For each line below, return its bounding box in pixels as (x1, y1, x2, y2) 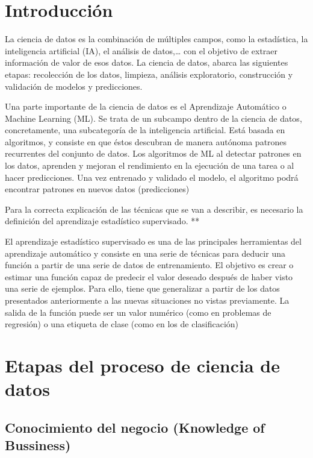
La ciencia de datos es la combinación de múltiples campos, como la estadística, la (5, 33, 308, 45)
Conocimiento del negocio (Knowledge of (5, 418, 265, 436)
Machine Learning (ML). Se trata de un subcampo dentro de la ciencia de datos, (5, 111, 302, 124)
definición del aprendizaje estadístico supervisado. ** (5, 215, 200, 227)
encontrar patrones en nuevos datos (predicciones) (5, 183, 190, 195)
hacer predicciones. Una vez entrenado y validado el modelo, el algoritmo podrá (5, 171, 299, 183)
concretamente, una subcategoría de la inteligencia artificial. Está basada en (5, 124, 285, 136)
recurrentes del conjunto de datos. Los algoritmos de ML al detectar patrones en (5, 147, 302, 160)
